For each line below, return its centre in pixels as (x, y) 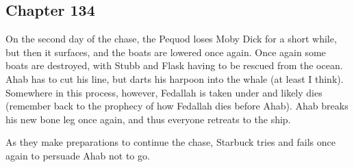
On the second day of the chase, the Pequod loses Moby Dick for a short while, (171, 39)
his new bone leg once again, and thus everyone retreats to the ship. (148, 119)
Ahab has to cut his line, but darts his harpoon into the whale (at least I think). (175, 78)
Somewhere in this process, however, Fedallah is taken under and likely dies (164, 92)
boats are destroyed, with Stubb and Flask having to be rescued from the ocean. (174, 65)
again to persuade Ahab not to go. (78, 155)
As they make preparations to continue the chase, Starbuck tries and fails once (170, 142)
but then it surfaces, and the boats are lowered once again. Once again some (166, 52)
